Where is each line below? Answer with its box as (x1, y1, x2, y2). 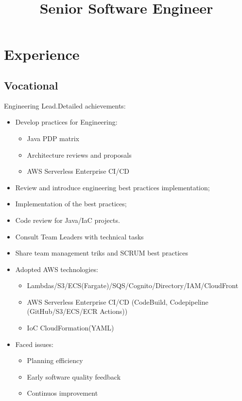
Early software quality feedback (27, 371, 121, 382)
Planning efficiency (27, 355, 83, 365)
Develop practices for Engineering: (15, 117, 118, 127)
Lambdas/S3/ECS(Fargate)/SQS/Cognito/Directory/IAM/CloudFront (27, 280, 239, 291)
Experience (4, 44, 80, 64)
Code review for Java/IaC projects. (15, 215, 120, 225)
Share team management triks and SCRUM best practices (15, 248, 188, 258)
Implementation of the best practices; (15, 199, 127, 209)
